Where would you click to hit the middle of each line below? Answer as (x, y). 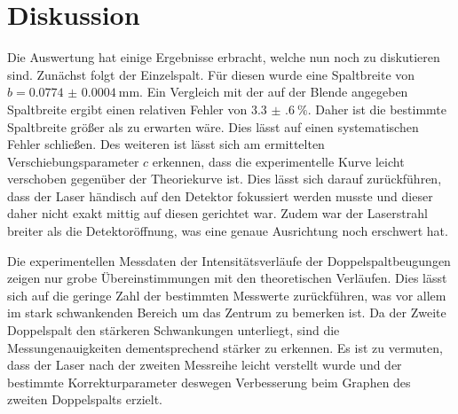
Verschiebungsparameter (73, 161)
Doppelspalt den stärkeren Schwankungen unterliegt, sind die (174, 330)
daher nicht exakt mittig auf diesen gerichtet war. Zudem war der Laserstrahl (217, 213)
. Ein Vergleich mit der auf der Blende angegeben (274, 92)
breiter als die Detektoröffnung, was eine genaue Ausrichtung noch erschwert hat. (228, 231)
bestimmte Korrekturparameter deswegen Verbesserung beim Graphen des (209, 382)
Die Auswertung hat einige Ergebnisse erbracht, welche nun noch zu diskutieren (224, 57)
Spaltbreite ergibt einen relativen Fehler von (127, 109)
